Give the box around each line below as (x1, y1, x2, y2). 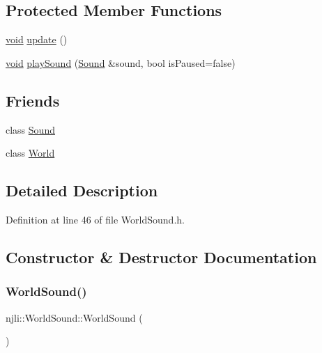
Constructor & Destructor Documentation (6, 246, 317, 267)
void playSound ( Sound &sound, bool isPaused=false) (6, 55, 236, 70)
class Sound (6, 122, 55, 136)
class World (6, 146, 55, 160)
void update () (6, 32, 68, 47)
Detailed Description (6, 180, 158, 201)
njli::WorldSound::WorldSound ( (6, 310, 143, 324)
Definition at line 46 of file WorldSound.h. (6, 212, 185, 226)
